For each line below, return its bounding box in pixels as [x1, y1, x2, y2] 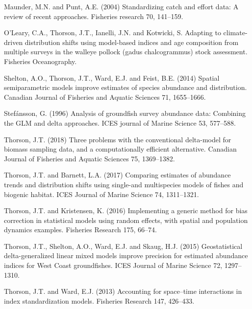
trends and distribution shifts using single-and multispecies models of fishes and [4, 179, 244, 189]
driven [4, 37, 23, 47]
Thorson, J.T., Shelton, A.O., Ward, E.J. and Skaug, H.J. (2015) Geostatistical [4, 241, 243, 251]
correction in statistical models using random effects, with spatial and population [4, 215, 248, 225]
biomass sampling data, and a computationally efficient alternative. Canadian [4, 144, 237, 154]
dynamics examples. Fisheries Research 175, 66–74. [4, 224, 157, 235]
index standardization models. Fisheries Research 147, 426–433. [4, 295, 195, 306]
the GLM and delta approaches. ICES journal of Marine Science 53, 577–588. [4, 117, 236, 128]
